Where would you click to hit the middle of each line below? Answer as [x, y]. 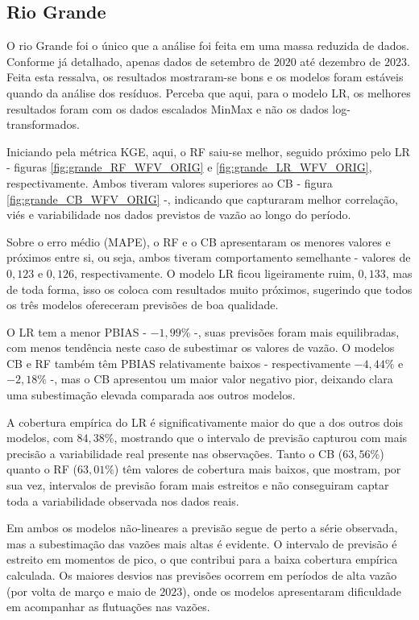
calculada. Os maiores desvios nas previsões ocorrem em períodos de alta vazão [202, 575]
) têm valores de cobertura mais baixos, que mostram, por [257, 469]
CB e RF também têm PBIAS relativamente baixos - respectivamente [178, 363]
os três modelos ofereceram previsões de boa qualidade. [143, 305]
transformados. [43, 124]
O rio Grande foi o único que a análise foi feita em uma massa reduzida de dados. [208, 45]
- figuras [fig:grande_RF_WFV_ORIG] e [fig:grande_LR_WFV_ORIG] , [189, 167]
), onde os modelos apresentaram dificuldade [292, 591]
